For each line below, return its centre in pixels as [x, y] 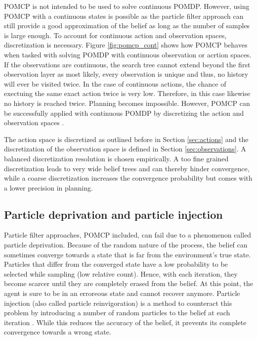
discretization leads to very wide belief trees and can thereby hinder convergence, [127, 168]
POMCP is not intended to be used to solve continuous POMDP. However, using [127, 6]
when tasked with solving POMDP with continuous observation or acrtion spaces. [128, 54]
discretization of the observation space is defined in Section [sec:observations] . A [125, 149]
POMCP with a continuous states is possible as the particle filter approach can [124, 16]
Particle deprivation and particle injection [113, 214]
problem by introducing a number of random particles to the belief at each [117, 313]
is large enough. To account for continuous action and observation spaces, [115, 35]
